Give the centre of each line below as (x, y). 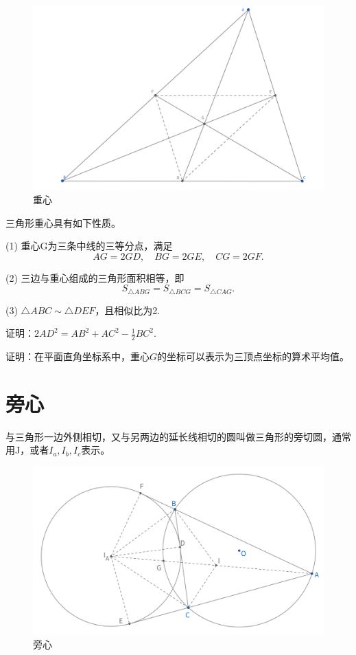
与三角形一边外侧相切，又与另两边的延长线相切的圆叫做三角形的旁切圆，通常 (178, 436)
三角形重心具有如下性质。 (63, 222)
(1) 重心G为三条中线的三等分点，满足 (89, 246)
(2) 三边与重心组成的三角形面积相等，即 (95, 277)
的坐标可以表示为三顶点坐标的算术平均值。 (253, 356)
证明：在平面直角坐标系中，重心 (78, 356)
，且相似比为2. (128, 310)
